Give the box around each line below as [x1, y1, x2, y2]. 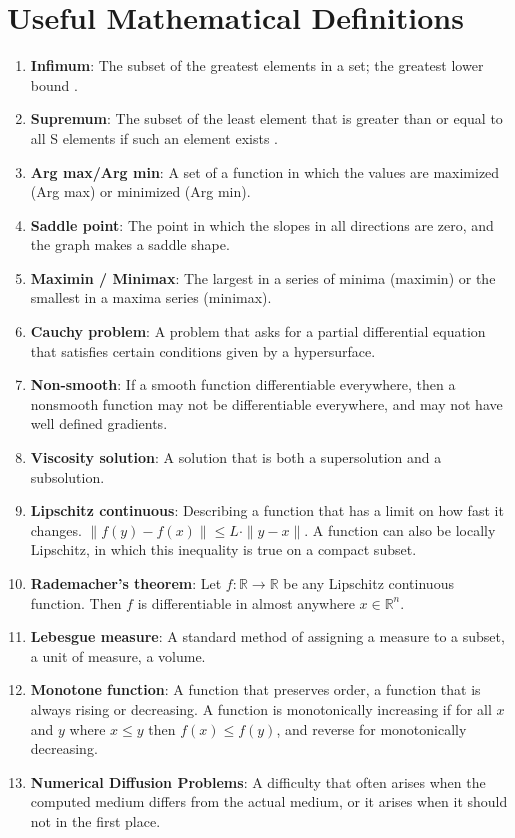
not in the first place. [30, 810, 161, 831]
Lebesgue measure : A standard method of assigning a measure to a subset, [30, 626, 505, 647]
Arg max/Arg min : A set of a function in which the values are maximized [30, 161, 500, 182]
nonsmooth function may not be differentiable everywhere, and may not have [30, 393, 503, 414]
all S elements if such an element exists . [30, 127, 279, 148]
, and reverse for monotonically [276, 718, 467, 739]
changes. [30, 519, 82, 540]
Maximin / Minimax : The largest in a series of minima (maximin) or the [30, 267, 496, 288]
